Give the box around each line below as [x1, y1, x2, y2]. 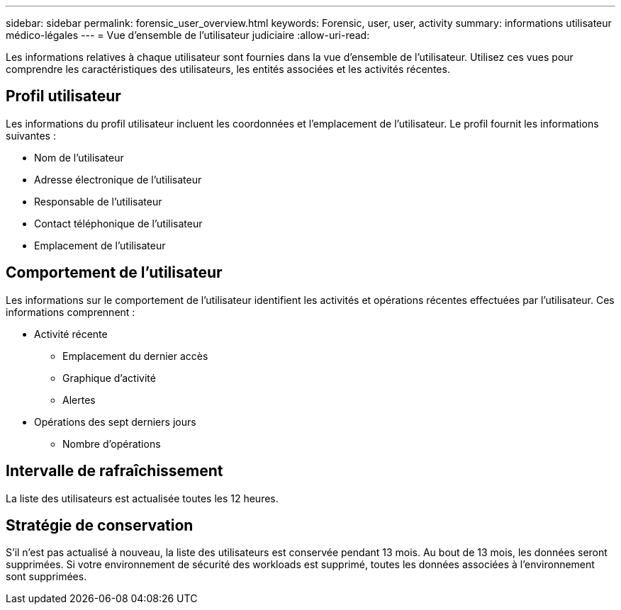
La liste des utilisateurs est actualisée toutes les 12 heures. [6, 492, 279, 504]
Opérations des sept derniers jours [34, 415, 196, 428]
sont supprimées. [6, 570, 87, 583]
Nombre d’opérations [62, 437, 161, 450]
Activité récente [34, 327, 108, 340]
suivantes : [6, 129, 56, 142]
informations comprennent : [6, 305, 135, 318]
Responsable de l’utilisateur [34, 195, 162, 208]
